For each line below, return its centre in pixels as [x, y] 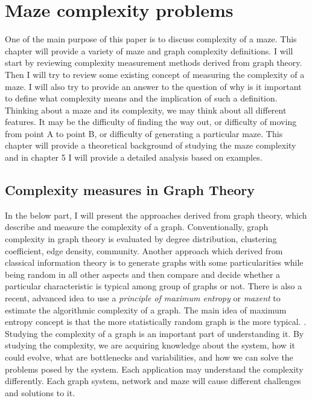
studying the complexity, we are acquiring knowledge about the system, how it [150, 345]
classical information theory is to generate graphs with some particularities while [154, 262]
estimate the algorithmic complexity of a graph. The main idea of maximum [146, 310]
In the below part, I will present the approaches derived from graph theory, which [156, 215]
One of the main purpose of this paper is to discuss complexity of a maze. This [151, 39]
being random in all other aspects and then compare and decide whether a [143, 274]
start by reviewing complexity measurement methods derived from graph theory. [154, 63]
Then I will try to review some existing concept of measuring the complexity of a [155, 74]
